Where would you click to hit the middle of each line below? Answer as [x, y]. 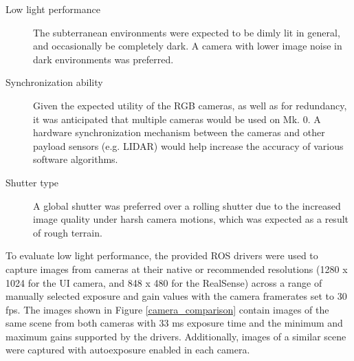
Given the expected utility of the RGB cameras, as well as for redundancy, [190, 105]
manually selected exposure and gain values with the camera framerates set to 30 [176, 296]
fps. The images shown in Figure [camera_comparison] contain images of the [167, 309]
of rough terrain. [68, 232]
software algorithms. [76, 159]
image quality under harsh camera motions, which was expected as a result [191, 219]
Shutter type [32, 182]
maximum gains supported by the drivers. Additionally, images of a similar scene [176, 336]
